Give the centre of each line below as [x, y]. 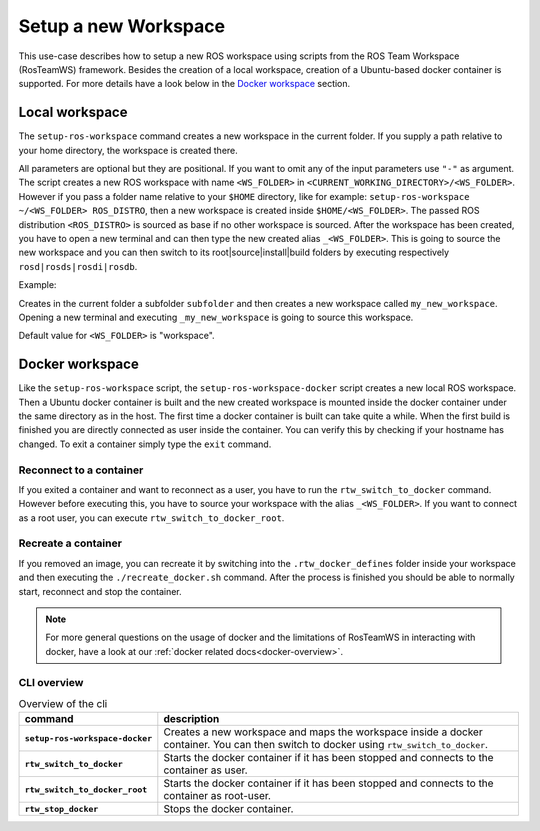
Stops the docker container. [228, 809]
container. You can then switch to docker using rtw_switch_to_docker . [326, 745]
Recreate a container [70, 543]
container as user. [206, 770]
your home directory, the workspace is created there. [128, 150]
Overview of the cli [63, 704]
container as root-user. [217, 796]
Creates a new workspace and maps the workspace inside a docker [323, 732]
